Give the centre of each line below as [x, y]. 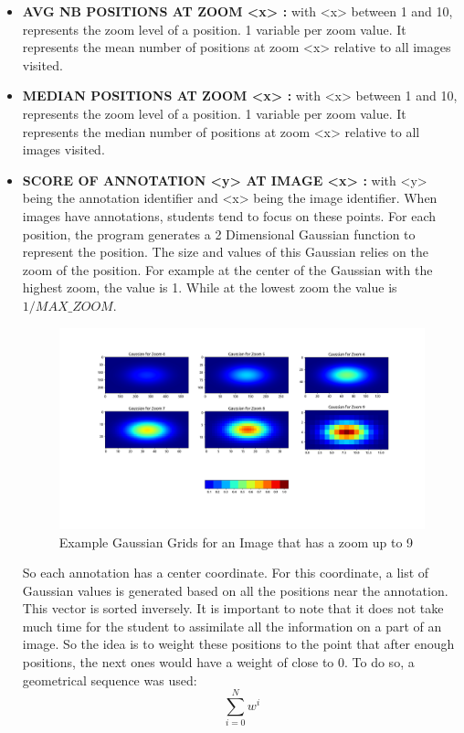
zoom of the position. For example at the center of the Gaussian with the [227, 269]
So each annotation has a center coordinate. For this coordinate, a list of [226, 573]
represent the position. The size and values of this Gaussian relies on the [225, 252]
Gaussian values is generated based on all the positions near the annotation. [235, 590]
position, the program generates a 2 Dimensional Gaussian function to [219, 234]
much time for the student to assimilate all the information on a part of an [232, 626]
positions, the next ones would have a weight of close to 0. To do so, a [218, 662]
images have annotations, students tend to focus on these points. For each [229, 215]
